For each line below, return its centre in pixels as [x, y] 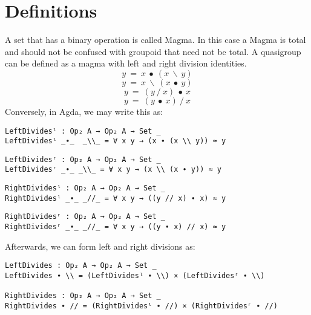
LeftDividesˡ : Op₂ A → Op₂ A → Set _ [83, 131]
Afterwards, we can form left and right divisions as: [100, 246]
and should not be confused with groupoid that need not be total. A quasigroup [153, 51]
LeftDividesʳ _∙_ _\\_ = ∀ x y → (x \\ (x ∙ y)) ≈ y [113, 170]
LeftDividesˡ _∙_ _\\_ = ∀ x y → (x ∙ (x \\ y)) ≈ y [116, 141]
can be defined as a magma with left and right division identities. [126, 63]
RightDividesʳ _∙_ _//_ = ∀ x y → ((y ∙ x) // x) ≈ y [116, 227]
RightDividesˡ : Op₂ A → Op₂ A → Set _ [85, 188]
